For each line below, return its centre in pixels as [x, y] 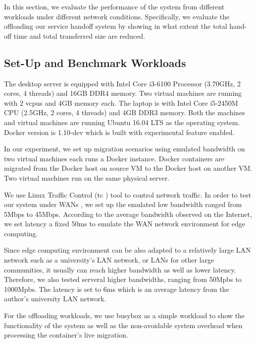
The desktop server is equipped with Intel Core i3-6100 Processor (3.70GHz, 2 [123, 83]
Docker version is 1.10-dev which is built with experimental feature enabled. [119, 132]
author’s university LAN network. [55, 299]
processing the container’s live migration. [66, 335]
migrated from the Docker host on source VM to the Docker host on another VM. [128, 168]
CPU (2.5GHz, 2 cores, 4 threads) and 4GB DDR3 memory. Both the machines [125, 112]
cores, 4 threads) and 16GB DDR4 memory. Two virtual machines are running [123, 93]
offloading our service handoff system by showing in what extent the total [116, 26]
